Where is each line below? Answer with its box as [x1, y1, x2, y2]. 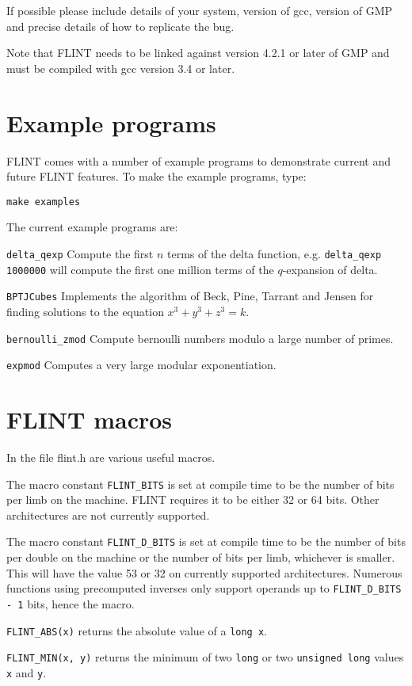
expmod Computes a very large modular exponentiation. [6, 356, 277, 373]
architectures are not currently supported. [6, 506, 210, 523]
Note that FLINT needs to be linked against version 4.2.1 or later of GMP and [6, 44, 390, 61]
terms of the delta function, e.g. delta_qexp [166, 245, 382, 261]
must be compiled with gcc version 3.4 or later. [6, 59, 235, 76]
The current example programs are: [6, 219, 178, 235]
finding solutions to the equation [6, 303, 164, 319]
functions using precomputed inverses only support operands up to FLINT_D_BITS [6, 580, 402, 596]
